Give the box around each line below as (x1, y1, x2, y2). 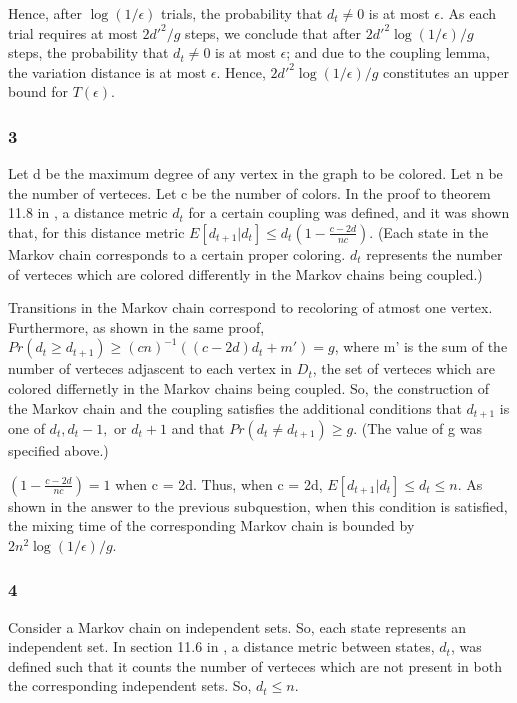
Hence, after (8, 3, 82, 23)
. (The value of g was (353, 417, 482, 438)
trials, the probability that (161, 3, 323, 23)
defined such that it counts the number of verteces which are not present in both (8, 655, 502, 676)
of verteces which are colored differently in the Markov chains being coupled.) (8, 263, 483, 284)
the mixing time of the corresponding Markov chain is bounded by (8, 515, 415, 536)
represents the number (366, 243, 503, 264)
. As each (440, 3, 497, 23)
